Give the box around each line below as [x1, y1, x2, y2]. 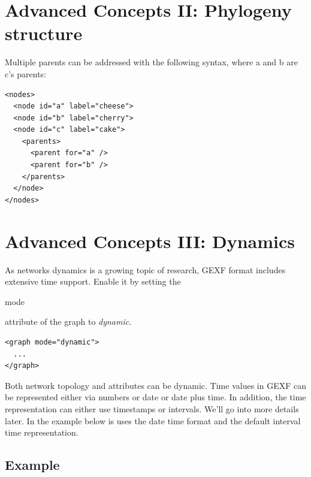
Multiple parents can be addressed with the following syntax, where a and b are [5, 56, 298, 68]
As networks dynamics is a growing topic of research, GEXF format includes [5, 263, 286, 276]
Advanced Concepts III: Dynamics [5, 228, 295, 253]
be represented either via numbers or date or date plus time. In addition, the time [5, 391, 306, 403]
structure [5, 21, 83, 46]
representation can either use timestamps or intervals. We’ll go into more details [5, 402, 299, 415]
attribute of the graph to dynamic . [5, 315, 132, 328]
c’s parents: [5, 67, 47, 80]
